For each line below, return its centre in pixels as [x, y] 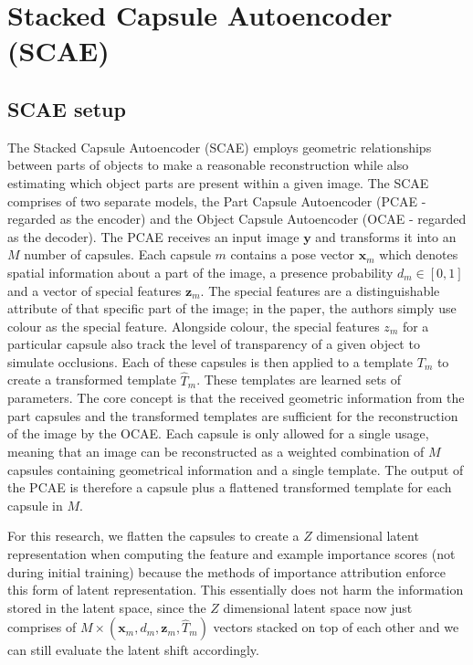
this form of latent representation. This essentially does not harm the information [236, 590]
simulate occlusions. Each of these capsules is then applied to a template [210, 361]
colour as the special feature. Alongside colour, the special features [194, 326]
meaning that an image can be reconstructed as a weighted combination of [216, 452]
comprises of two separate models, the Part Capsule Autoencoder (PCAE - [217, 201]
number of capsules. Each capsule [117, 254]
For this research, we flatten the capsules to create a [153, 536]
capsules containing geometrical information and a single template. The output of [236, 469]
